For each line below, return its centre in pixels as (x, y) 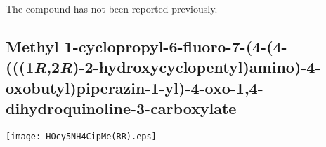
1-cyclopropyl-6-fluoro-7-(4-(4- (176, 46)
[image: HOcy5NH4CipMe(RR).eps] (81, 136)
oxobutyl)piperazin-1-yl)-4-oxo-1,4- (135, 87)
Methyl (32, 46)
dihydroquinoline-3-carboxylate (121, 107)
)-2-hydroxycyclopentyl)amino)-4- (197, 67)
